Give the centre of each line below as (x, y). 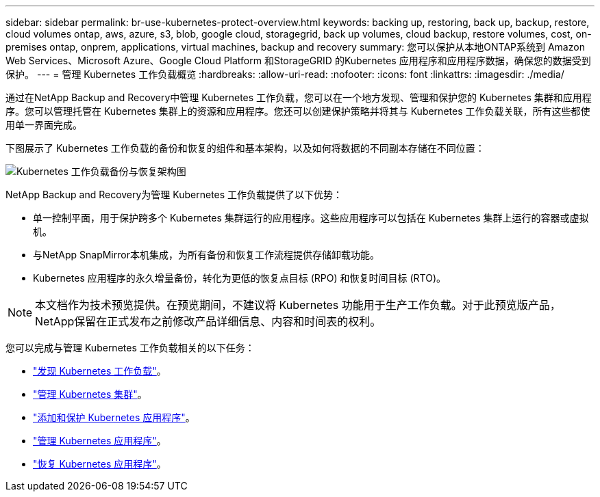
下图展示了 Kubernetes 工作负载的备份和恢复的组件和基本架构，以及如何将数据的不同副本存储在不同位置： (245, 148)
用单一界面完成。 (44, 125)
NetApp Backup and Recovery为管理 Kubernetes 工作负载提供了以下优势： (174, 194)
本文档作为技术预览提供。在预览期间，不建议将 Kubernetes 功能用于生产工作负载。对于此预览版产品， (298, 305)
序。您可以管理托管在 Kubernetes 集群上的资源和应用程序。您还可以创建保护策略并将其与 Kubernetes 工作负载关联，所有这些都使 (298, 111)
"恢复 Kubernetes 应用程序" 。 (100, 464)
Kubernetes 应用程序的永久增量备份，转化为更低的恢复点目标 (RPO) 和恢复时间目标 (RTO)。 (240, 278)
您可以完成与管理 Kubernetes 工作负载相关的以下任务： (130, 348)
